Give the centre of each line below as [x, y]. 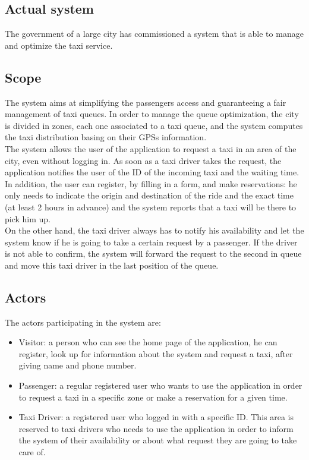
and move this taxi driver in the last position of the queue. [112, 265]
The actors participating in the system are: [83, 322]
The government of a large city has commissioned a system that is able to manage [154, 34]
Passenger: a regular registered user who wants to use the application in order [160, 385]
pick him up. [28, 218]
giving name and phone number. [78, 365]
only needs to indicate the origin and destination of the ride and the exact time [149, 195]
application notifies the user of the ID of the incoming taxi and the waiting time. [152, 172]
